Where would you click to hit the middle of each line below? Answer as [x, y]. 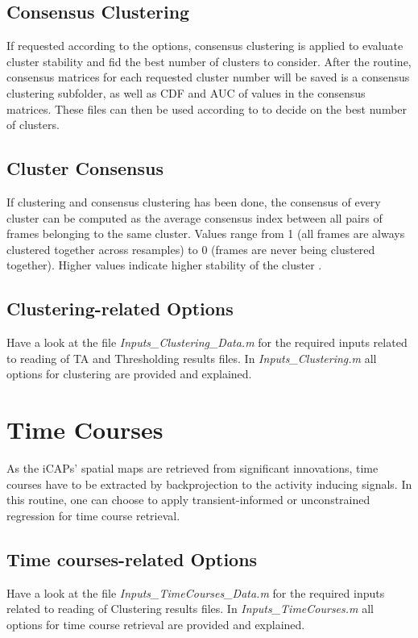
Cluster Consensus [85, 168]
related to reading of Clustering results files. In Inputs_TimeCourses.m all [190, 609]
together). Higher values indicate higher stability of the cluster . [164, 265]
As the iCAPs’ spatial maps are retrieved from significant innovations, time [192, 468]
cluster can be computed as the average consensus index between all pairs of [195, 217]
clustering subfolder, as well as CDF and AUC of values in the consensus [186, 92]
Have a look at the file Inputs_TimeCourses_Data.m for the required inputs [196, 592]
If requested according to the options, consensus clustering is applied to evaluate [205, 46]
